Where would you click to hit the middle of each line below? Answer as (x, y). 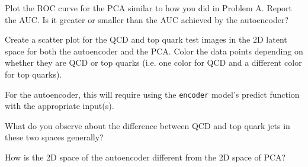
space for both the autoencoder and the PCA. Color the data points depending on (154, 51)
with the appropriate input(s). (60, 106)
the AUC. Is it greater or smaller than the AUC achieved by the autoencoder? (147, 19)
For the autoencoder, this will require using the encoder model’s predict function (152, 94)
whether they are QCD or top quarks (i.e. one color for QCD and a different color (153, 62)
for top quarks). (33, 74)
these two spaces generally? (54, 137)
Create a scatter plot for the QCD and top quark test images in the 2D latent (146, 39)
